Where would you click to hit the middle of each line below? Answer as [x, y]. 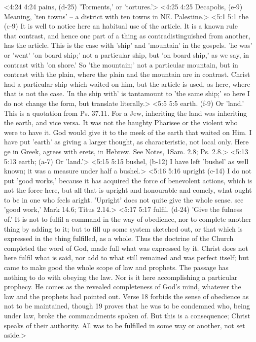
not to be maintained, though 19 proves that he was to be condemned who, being [127, 306]
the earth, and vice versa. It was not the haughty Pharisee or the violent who [121, 122]
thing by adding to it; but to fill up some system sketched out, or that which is [123, 228]
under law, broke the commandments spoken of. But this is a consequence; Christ [127, 315]
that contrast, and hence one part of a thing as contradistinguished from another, [127, 35]
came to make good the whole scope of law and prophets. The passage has [116, 267]
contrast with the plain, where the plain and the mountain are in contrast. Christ [127, 74]
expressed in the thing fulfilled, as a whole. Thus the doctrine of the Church [119, 238]
